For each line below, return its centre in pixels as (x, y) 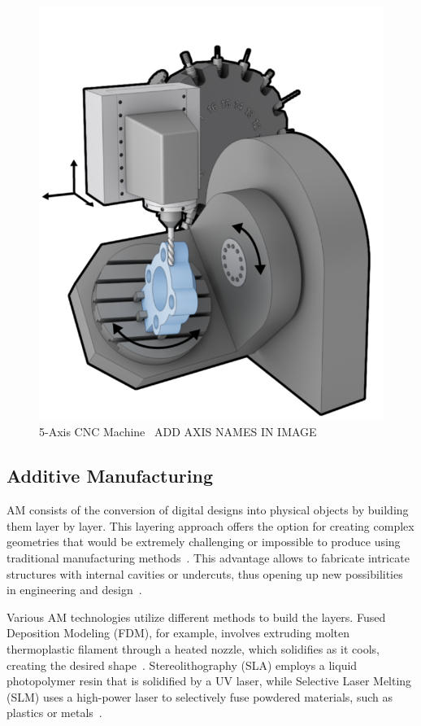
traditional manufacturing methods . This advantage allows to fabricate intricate (208, 557)
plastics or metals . (54, 713)
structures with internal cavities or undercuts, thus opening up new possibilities (205, 573)
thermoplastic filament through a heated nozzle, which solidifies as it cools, (193, 648)
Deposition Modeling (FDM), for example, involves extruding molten (178, 633)
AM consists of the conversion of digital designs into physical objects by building (208, 510)
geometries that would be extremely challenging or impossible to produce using (204, 542)
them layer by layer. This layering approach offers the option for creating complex (210, 525)
